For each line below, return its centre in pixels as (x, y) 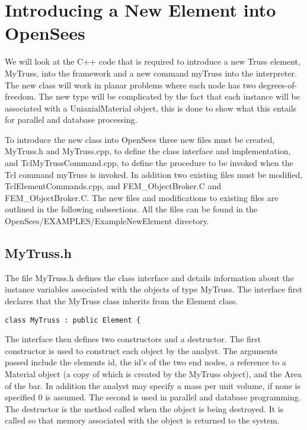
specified (20, 397)
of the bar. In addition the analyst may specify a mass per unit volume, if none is (153, 385)
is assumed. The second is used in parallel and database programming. (173, 397)
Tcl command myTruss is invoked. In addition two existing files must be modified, (154, 174)
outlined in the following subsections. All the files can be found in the (131, 209)
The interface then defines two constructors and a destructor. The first (133, 339)
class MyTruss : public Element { (73, 320)
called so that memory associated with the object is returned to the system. (142, 420)
